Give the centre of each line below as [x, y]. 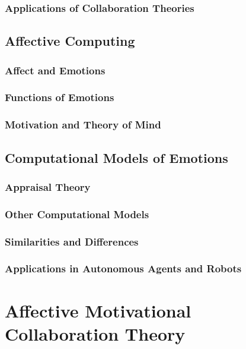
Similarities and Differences [72, 241]
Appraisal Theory [48, 186]
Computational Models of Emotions [116, 157]
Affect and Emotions [55, 70]
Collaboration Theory [95, 333]
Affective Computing [70, 41]
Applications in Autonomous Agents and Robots [123, 268]
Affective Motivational [98, 310]
